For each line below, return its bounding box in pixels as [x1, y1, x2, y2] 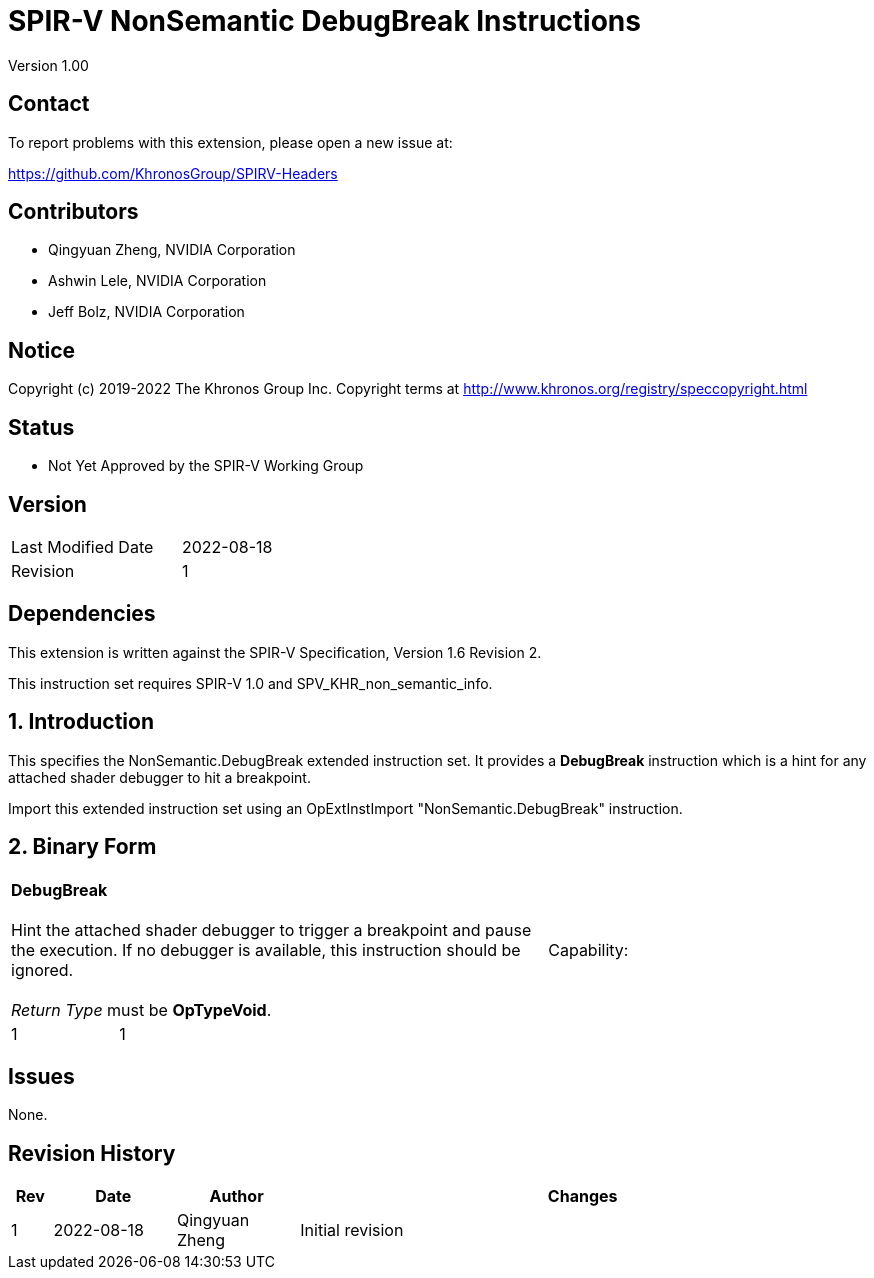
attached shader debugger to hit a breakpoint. [8, 768, 311, 786]
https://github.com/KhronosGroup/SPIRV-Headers [8, 164, 338, 182]
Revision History [8, 1140, 176, 1166]
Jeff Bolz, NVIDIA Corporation [48, 303, 245, 321]
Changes [547, 1186, 618, 1207]
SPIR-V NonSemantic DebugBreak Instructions [8, 4, 641, 38]
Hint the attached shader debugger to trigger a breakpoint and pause [11, 919, 532, 940]
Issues [8, 1063, 75, 1089]
